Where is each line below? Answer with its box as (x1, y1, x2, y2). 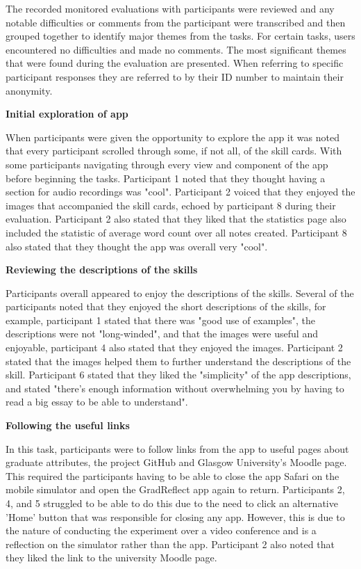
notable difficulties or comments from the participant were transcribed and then (6, 15, 346, 29)
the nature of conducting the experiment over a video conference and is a (6, 523, 317, 538)
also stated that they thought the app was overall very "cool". (6, 239, 268, 253)
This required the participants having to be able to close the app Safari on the (6, 468, 339, 483)
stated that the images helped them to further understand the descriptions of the (6, 353, 351, 368)
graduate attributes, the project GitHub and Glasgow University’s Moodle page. (6, 455, 347, 470)
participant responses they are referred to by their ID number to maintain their (6, 69, 344, 83)
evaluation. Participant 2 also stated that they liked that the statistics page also (6, 211, 346, 226)
